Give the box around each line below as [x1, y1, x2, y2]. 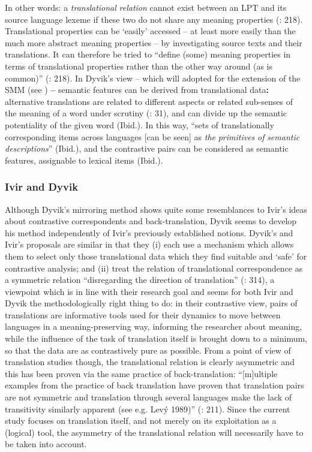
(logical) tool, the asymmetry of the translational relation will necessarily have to [5, 426, 304, 438]
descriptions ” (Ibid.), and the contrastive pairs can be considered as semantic [5, 142, 289, 155]
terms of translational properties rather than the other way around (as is [5, 59, 272, 72]
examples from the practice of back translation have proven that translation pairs [5, 379, 304, 391]
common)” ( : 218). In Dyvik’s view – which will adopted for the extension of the [5, 71, 301, 84]
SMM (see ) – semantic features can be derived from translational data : [5, 83, 269, 96]
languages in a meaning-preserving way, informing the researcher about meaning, [5, 320, 302, 333]
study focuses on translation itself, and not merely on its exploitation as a [5, 414, 277, 427]
